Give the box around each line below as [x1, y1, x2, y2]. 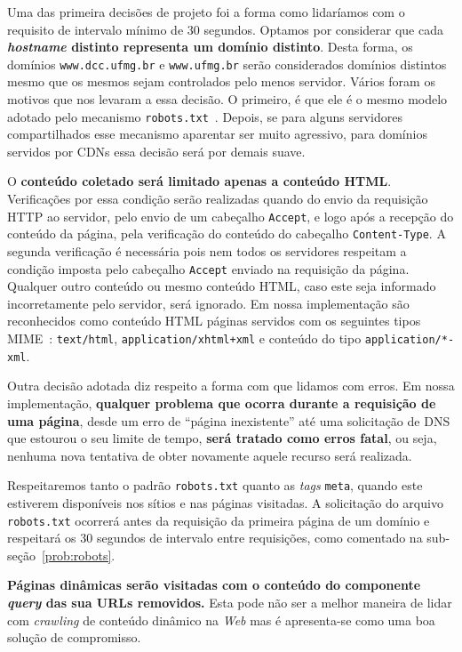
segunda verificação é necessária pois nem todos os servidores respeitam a [7, 241, 407, 260]
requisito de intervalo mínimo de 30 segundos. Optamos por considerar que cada [7, 20, 443, 38]
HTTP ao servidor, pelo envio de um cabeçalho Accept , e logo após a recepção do [7, 206, 454, 225]
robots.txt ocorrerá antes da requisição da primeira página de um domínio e [7, 511, 430, 529]
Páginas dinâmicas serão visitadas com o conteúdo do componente [7, 576, 421, 594]
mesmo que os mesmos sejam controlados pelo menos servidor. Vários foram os [7, 72, 435, 91]
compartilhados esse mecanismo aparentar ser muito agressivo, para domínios [7, 125, 427, 143]
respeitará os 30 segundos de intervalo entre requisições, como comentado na [7, 528, 423, 547]
